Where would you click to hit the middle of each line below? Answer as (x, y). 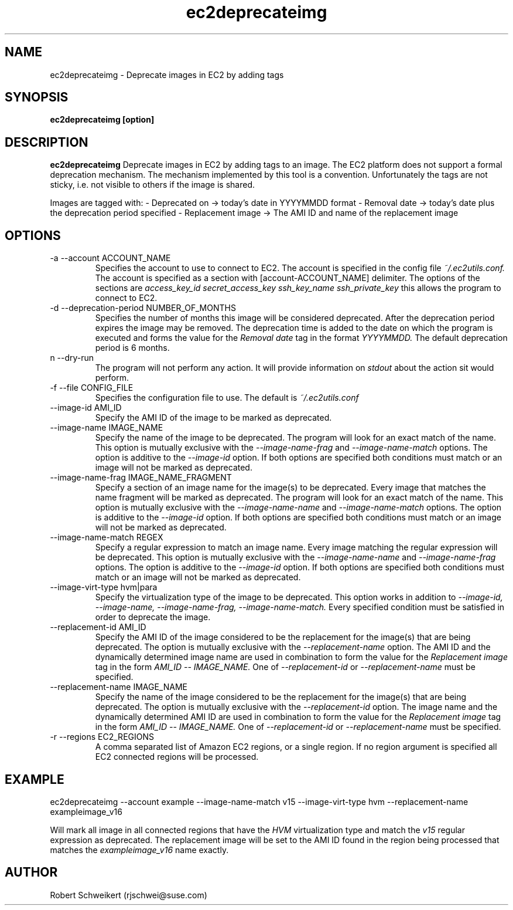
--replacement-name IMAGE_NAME (119, 687)
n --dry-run (72, 358)
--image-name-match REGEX (107, 537)
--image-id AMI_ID (86, 408)
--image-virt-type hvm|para (104, 587)
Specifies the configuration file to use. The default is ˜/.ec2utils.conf (227, 398)
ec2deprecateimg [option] (102, 120)
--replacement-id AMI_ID (98, 627)
